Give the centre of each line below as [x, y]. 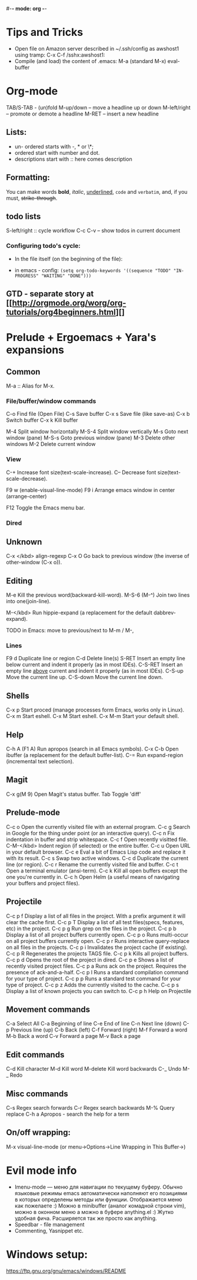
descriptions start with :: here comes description [73, 159]
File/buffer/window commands [51, 401]
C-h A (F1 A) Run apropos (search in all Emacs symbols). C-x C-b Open [92, 749]
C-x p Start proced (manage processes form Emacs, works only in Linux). [95, 710]
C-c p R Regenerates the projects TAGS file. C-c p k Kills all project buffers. [97, 953]
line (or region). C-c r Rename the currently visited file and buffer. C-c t [92, 864]
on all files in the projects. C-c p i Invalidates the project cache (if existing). [97, 947]
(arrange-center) [26, 496]
